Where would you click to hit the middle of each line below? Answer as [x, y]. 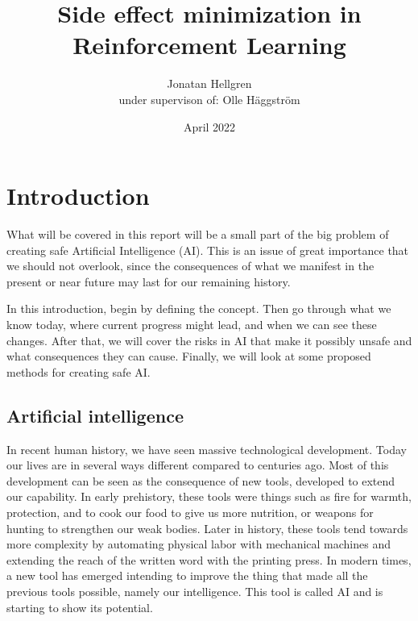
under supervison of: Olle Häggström [209, 99]
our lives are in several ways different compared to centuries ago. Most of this [198, 465]
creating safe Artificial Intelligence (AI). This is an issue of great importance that [208, 250]
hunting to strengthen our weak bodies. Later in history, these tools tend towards [207, 528]
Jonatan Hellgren [209, 83]
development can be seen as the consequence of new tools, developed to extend [201, 480]
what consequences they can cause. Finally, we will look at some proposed [189, 356]
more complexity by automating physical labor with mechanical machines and [199, 544]
